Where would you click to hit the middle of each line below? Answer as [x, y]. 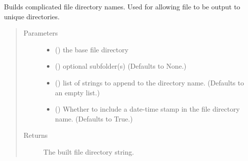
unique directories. [32, 16]
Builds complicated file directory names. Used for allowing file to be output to [122, 6]
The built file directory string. [89, 151]
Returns [36, 135]
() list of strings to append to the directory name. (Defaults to [149, 82]
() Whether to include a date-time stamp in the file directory [147, 109]
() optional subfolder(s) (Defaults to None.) [121, 66]
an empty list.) [77, 92]
